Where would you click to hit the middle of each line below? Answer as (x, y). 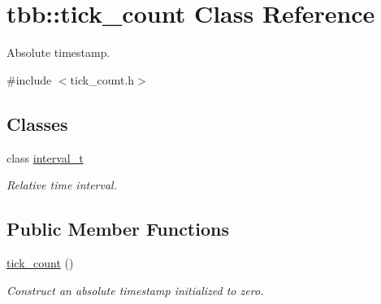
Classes (37, 123)
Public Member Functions (118, 229)
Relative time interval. (62, 185)
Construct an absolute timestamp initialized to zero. (135, 290)
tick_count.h (102, 79)
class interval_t (45, 157)
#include (29, 79)
